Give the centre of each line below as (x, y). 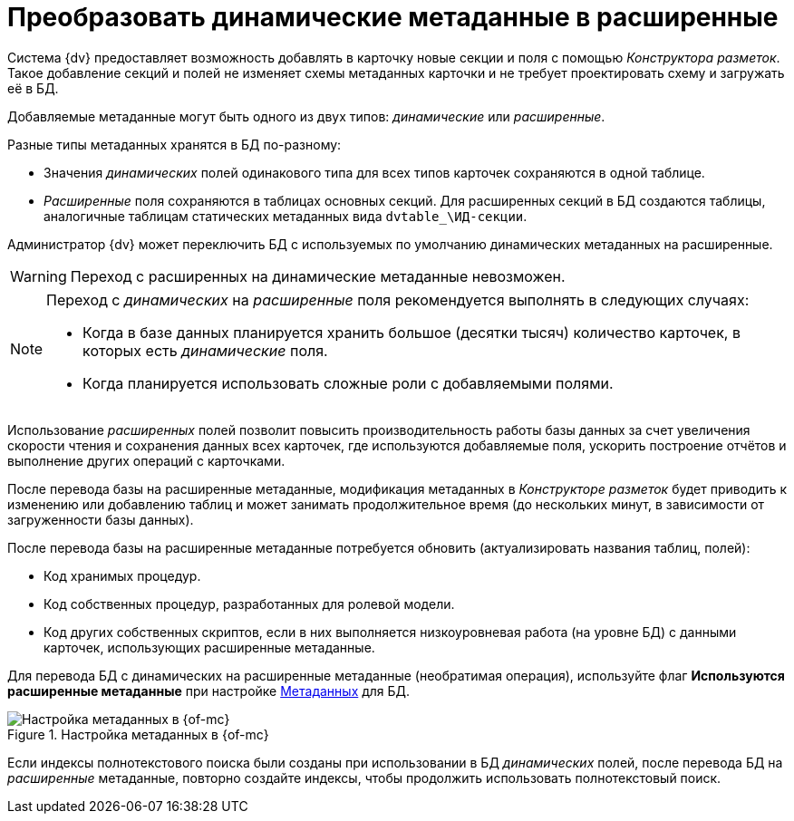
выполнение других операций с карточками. (146, 460)
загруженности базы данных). (101, 519)
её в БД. (33, 88)
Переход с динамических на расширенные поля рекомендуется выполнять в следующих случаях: (398, 299)
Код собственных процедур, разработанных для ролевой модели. (249, 604)
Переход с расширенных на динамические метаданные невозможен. (318, 276)
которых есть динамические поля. (205, 350)
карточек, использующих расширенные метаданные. (209, 647)
